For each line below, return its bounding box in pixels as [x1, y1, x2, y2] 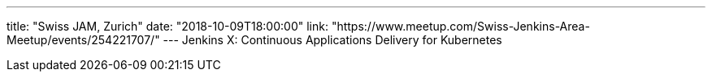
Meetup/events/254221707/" [7, 33, 160, 47]
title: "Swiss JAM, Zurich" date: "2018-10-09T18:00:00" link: [7, 19, 328, 33]
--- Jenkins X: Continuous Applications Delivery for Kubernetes [163, 33, 502, 47]
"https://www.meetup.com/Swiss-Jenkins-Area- [331, 19, 590, 33]
